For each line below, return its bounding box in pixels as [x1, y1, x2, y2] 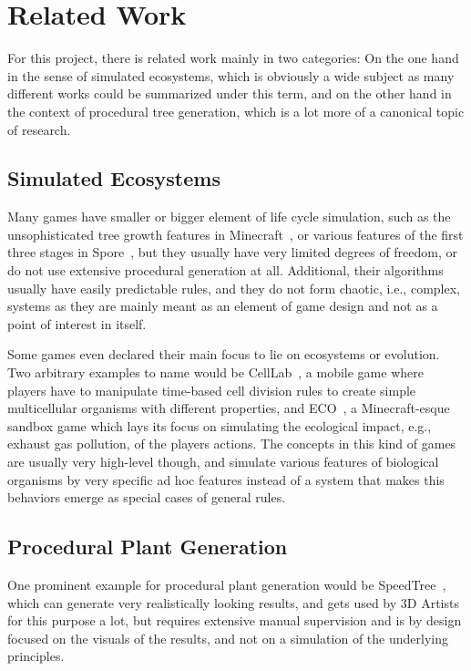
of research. [7, 119, 71, 139]
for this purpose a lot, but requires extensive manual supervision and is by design [7, 611, 462, 630]
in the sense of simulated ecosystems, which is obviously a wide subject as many [7, 66, 455, 85]
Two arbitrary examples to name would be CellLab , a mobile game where [7, 363, 424, 382]
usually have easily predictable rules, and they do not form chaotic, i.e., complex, [7, 278, 460, 297]
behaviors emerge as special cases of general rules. [7, 488, 286, 507]
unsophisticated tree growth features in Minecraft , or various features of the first [7, 224, 464, 243]
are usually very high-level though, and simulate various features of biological [7, 452, 439, 471]
